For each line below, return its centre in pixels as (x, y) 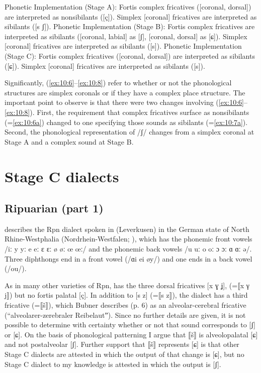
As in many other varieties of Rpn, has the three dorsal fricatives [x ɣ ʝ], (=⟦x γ (127, 285)
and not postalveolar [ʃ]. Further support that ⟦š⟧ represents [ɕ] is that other (122, 344)
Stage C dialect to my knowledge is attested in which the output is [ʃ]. (113, 364)
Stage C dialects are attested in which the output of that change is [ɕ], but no (124, 354)
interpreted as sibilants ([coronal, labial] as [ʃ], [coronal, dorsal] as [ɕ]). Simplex (126, 36)
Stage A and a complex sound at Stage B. (69, 141)
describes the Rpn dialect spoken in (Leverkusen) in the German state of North (127, 229)
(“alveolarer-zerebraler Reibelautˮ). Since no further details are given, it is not (125, 315)
